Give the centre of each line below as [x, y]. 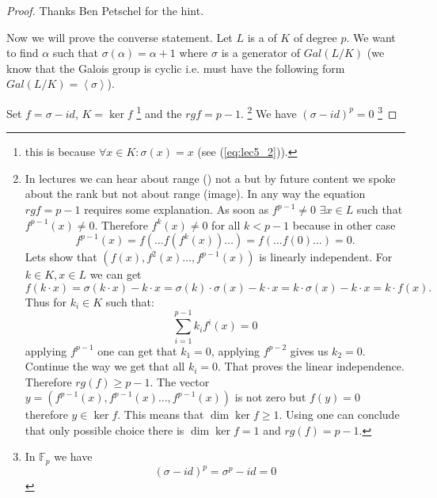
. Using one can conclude [339, 414]
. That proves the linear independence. [311, 366]
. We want [371, 37]
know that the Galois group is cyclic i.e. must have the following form [176, 68]
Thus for [46, 301]
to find [23, 53]
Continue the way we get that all [105, 366]
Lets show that [61, 257]
